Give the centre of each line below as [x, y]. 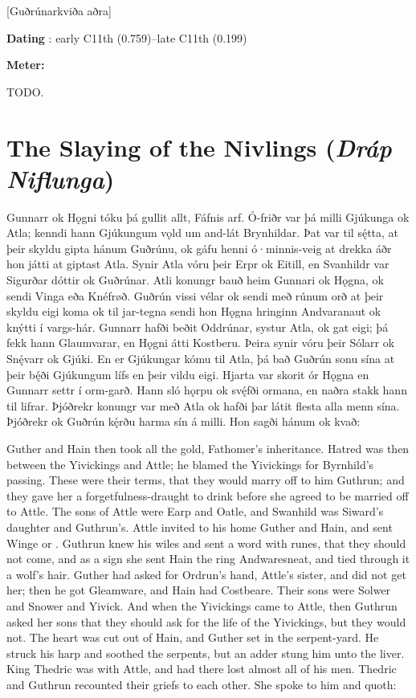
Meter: [26, 65]
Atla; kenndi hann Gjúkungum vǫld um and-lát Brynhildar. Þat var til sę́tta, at [203, 233]
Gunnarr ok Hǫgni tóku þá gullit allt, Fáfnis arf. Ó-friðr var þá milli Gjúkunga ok [208, 216]
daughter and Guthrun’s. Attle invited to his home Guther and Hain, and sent [200, 527]
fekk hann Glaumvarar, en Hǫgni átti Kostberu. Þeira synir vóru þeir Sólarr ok [201, 343]
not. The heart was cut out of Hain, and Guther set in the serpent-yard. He [193, 637]
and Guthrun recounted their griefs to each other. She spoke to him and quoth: [202, 684]
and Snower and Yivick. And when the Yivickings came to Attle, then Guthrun [202, 605]
